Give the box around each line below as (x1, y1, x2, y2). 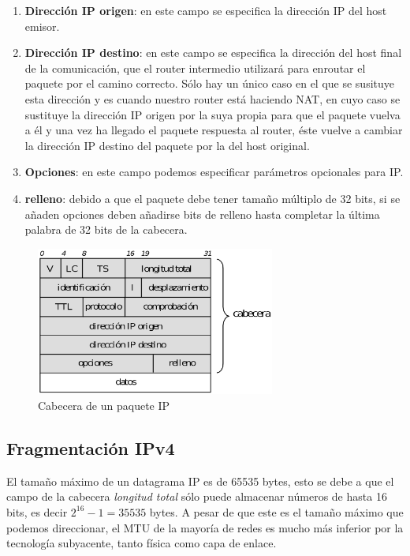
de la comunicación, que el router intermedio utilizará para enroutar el (24, 59, 366, 76)
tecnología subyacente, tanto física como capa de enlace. (6, 535, 277, 551)
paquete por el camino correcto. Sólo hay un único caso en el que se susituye (24, 75, 395, 92)
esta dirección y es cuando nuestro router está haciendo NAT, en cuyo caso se (24, 90, 401, 107)
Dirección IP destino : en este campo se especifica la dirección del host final (24, 44, 402, 61)
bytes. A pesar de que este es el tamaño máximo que (149, 503, 404, 520)
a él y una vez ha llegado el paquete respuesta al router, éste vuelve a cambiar (24, 122, 403, 138)
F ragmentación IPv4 (6, 435, 175, 460)
